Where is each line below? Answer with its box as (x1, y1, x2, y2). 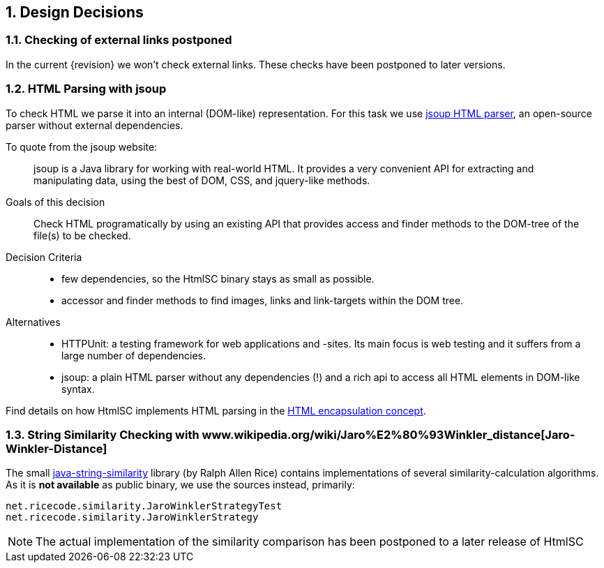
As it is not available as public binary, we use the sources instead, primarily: (6, 479, 355, 491)
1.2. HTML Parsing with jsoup (6, 82, 167, 96)
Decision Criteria (6, 251, 82, 263)
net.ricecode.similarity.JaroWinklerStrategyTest (6, 500, 282, 512)
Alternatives (6, 315, 61, 328)
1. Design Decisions (6, 3, 144, 21)
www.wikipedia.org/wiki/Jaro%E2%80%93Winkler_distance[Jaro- (202, 427, 575, 442)
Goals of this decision (6, 195, 105, 208)
